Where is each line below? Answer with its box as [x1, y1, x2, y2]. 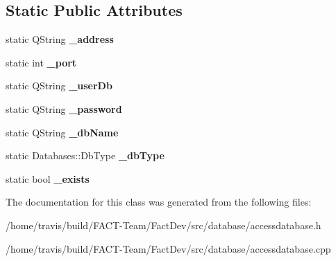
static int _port [6, 55, 77, 69]
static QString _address [6, 32, 114, 46]
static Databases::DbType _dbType [6, 148, 165, 163]
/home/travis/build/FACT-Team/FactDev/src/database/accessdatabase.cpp [6, 241, 331, 255]
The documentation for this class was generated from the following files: [6, 195, 312, 209]
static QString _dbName [6, 125, 119, 139]
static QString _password [6, 101, 122, 116]
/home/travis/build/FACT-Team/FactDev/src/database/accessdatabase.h [6, 217, 321, 232]
